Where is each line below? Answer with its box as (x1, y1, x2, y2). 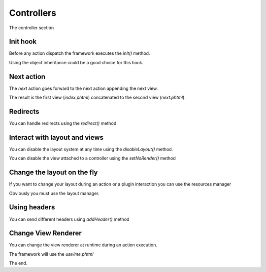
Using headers (9, 203, 55, 212)
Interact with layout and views (9, 133, 103, 142)
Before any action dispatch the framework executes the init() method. (9, 50, 150, 56)
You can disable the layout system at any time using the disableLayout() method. (9, 146, 173, 152)
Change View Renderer (9, 229, 82, 237)
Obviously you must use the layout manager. (9, 190, 100, 196)
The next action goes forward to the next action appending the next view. (9, 85, 158, 91)
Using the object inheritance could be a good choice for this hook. (9, 59, 144, 65)
